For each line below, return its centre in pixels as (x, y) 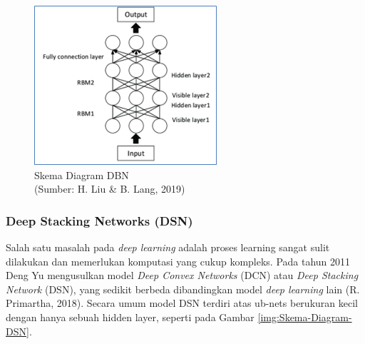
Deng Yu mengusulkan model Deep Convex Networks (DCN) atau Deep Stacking (182, 275)
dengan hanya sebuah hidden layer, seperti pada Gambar (130, 317)
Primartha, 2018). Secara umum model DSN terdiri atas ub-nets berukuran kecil (182, 303)
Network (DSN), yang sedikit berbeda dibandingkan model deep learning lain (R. (183, 289)
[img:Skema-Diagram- (305, 317)
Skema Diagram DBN (82, 174)
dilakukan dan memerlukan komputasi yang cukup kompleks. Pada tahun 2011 (178, 261)
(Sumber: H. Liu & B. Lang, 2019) (110, 189)
